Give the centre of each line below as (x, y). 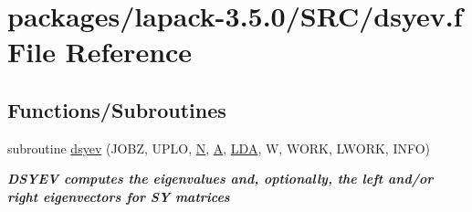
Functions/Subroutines (117, 109)
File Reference (100, 52)
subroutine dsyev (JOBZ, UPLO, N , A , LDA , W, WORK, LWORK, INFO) (219, 148)
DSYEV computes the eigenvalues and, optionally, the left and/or (220, 179)
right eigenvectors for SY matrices (119, 196)
